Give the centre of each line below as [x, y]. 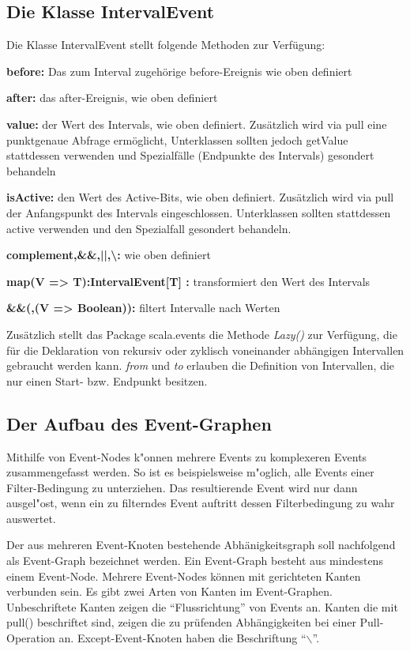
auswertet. [31, 518]
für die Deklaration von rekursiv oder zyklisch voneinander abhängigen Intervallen [205, 350]
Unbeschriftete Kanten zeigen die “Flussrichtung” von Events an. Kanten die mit [202, 606]
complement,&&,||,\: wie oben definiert [109, 255]
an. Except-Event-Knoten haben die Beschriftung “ [182, 638]
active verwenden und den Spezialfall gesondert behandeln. [149, 228]
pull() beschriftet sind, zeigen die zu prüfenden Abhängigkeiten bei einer [181, 622]
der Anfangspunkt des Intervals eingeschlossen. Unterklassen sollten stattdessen [199, 212]
